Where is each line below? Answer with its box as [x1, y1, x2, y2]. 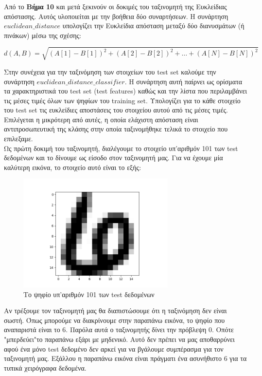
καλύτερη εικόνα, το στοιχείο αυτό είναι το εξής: [4, 162, 141, 172]
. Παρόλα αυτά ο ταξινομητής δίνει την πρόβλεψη [66, 324, 207, 335]
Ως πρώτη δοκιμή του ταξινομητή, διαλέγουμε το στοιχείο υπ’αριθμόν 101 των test [4, 143, 238, 153]
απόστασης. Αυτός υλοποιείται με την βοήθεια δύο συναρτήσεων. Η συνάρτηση [4, 11, 228, 21]
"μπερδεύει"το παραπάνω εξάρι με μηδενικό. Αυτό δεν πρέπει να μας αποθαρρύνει [4, 334, 235, 344]
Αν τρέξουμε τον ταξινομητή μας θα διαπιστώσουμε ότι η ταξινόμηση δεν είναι [4, 305, 227, 316]
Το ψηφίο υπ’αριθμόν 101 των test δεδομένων [23, 289, 155, 299]
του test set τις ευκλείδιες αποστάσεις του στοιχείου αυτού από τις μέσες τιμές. [4, 105, 228, 115]
